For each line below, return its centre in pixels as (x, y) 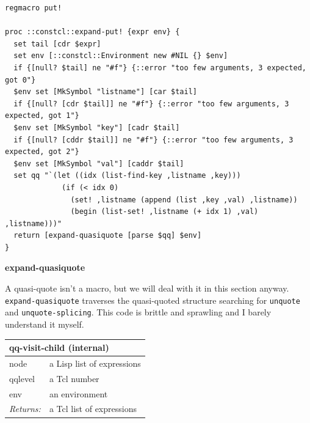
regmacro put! (34, 8)
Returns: (25, 409)
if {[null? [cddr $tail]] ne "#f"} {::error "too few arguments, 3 (153, 140)
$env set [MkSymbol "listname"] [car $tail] (105, 92)
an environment (78, 393)
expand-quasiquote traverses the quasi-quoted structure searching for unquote (153, 300)
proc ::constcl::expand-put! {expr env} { (92, 32)
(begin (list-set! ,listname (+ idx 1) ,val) (164, 212)
